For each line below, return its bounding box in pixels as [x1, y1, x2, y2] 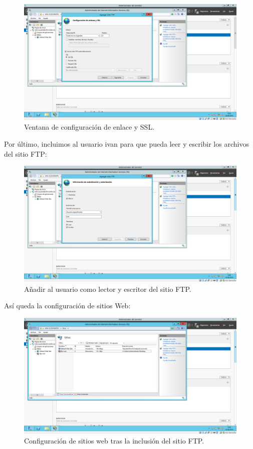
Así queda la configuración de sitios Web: [4, 300, 131, 311]
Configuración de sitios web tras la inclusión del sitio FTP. [24, 435, 204, 446]
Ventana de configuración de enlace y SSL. [24, 122, 155, 132]
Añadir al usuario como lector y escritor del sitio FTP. [24, 283, 191, 294]
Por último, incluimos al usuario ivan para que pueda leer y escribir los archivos [4, 139, 249, 149]
